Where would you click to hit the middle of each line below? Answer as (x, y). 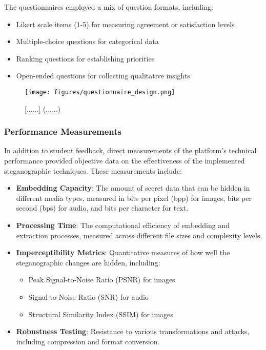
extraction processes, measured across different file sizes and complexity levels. (139, 235)
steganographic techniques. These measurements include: (93, 170)
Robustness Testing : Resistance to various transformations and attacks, (133, 331)
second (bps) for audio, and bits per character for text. (102, 208)
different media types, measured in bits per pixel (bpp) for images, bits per (134, 198)
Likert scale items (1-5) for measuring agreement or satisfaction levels (125, 24)
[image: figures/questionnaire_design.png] (100, 92)
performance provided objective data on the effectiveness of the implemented (125, 161)
